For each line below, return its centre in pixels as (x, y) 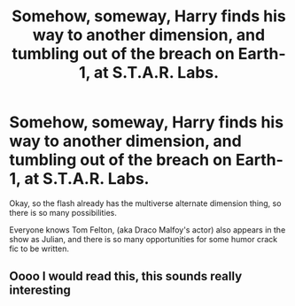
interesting (40, 291)
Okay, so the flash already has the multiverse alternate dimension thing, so (145, 203)
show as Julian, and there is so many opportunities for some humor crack (143, 239)
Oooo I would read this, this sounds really (126, 276)
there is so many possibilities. (63, 212)
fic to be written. (39, 249)
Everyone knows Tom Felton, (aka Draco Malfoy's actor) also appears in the (147, 229)
